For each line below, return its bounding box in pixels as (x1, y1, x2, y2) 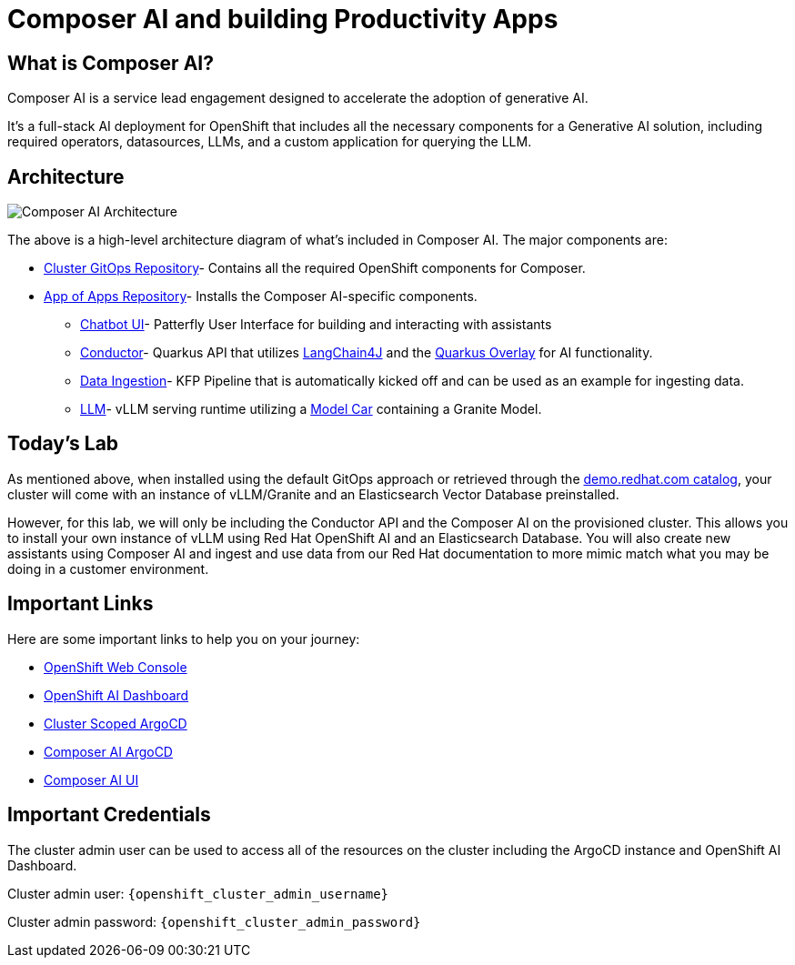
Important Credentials (7, 803, 211, 827)
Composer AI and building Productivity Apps (7, 4, 559, 35)
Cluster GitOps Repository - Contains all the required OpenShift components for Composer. (44, 260, 586, 276)
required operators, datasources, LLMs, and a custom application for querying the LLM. (7, 134, 532, 150)
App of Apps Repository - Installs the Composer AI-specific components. (44, 288, 478, 305)
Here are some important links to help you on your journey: (7, 630, 360, 647)
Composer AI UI (44, 771, 139, 788)
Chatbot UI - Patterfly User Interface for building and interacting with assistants (80, 317, 552, 333)
